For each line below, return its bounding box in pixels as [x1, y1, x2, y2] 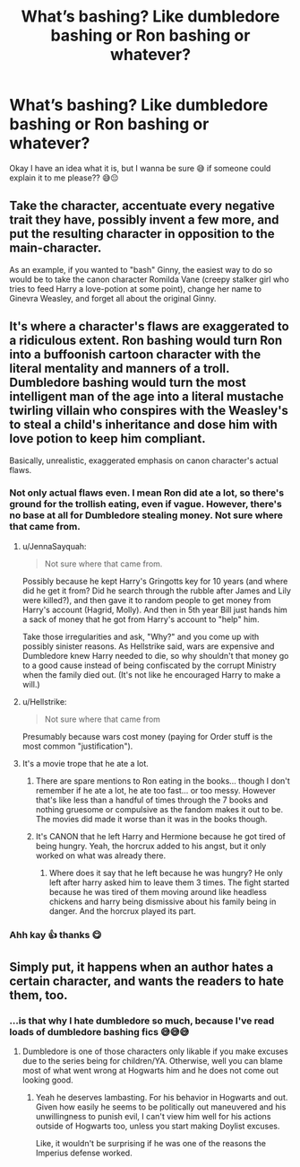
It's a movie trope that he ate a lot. [21, 758, 150, 768]
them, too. [9, 987, 69, 1003]
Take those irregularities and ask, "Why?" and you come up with [21, 631, 260, 642]
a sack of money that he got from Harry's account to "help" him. [21, 613, 260, 625]
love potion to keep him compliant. [9, 431, 206, 446]
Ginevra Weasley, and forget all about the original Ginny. [9, 293, 217, 303]
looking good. [21, 1075, 73, 1085]
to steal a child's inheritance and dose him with [9, 417, 278, 433]
